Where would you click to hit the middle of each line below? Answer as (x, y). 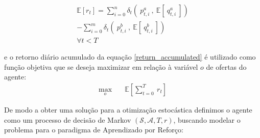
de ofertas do (226, 66)
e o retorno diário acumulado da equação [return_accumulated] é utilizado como (130, 57)
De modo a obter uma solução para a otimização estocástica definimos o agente (128, 109)
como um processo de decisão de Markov (68, 119)
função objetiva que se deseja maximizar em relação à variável (101, 66)
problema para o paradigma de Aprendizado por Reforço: (94, 130)
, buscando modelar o (207, 119)
